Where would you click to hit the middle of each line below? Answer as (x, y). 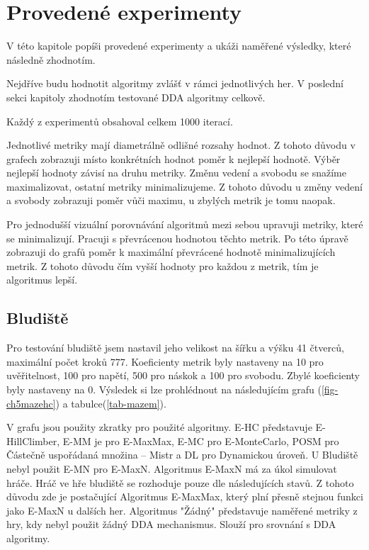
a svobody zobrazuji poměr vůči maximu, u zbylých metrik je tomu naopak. (171, 200)
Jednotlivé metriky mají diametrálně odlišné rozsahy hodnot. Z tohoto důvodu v (181, 145)
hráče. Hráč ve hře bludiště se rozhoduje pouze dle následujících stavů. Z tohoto (180, 482)
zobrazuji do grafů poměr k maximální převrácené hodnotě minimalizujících (171, 252)
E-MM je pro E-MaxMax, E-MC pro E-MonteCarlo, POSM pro (201, 440)
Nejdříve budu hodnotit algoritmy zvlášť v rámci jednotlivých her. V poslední (175, 83)
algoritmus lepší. (42, 280)
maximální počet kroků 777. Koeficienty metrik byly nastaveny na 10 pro (165, 361)
